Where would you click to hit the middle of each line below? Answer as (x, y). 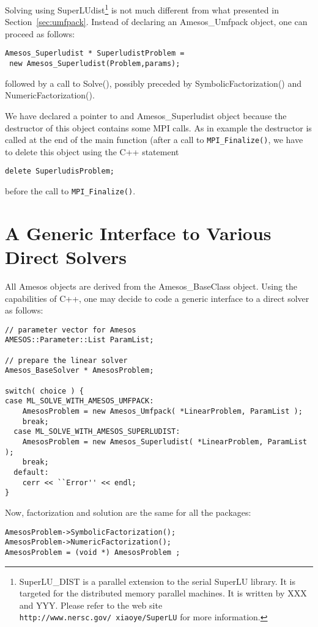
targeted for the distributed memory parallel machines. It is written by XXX (163, 593)
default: (31, 472)
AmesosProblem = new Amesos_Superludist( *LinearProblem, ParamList (165, 442)
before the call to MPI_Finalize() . (70, 191)
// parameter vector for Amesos (71, 330)
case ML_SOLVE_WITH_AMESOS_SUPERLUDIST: (97, 432)
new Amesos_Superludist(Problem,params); (95, 64)
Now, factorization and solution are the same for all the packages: (128, 512)
